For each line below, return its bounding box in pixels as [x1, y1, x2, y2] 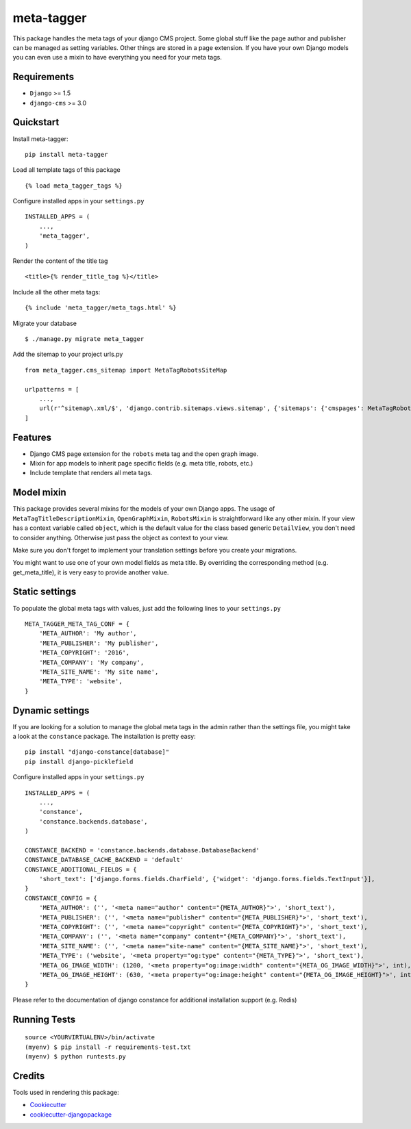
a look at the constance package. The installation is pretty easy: [12, 733, 196, 740]
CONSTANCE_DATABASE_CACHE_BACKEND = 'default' [25, 856, 184, 864]
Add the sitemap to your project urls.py [12, 350, 123, 359]
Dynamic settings [12, 705, 90, 716]
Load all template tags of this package [12, 166, 121, 174]
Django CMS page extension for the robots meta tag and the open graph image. [29, 449, 259, 458]
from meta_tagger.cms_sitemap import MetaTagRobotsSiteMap [25, 366, 227, 374]
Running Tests [12, 1013, 75, 1025]
